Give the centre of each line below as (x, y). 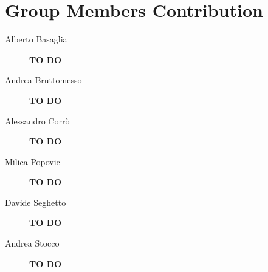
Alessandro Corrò (37, 121)
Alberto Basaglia (36, 39)
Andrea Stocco (32, 243)
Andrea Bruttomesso (43, 80)
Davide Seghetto (36, 202)
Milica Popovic (33, 161)
